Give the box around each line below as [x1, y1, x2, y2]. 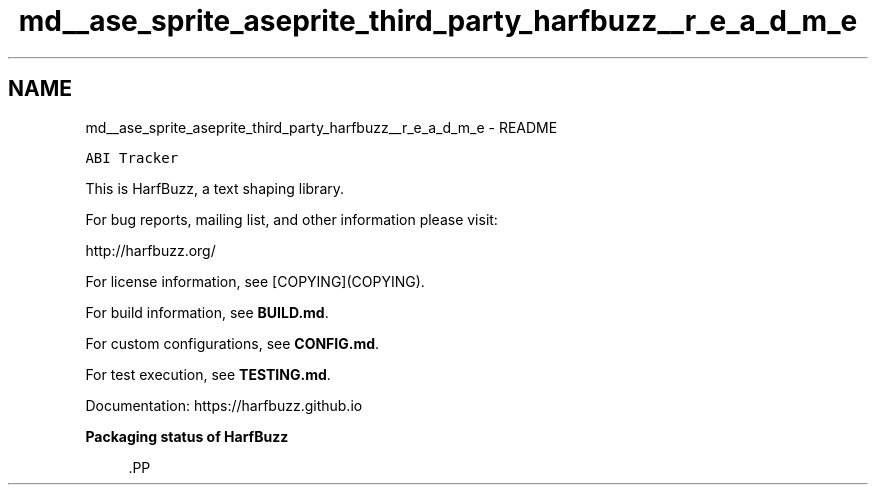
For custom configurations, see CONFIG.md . [85, 334, 380, 352]
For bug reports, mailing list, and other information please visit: [85, 210, 498, 228]
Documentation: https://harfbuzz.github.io [85, 396, 363, 414]
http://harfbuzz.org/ [85, 241, 216, 259]
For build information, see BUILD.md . [85, 303, 329, 321]
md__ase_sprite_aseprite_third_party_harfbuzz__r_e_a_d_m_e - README [85, 118, 558, 136]
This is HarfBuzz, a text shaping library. [85, 179, 345, 197]
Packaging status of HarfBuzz [85, 427, 289, 445]
